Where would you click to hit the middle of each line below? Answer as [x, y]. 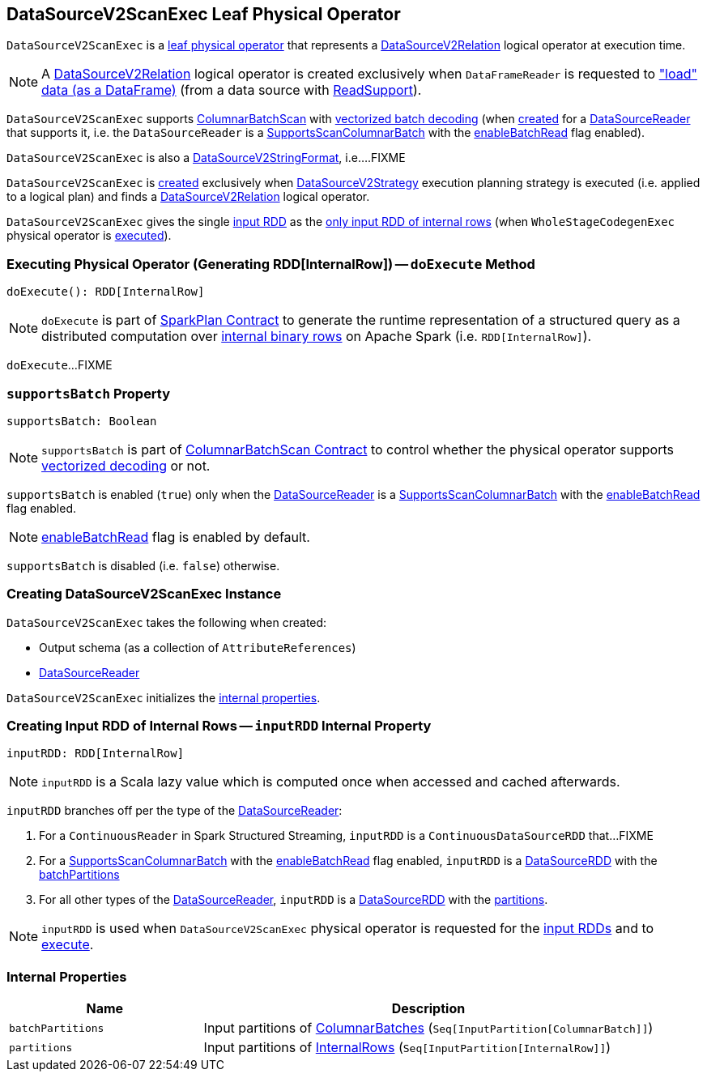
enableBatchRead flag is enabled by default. [176, 537]
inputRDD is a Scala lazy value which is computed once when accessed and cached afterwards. [331, 782]
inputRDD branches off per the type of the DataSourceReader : [175, 811]
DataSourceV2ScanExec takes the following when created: [167, 622]
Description [428, 1009]
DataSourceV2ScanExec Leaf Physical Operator [204, 14]
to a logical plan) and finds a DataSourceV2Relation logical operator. [188, 197]
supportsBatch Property [89, 393]
